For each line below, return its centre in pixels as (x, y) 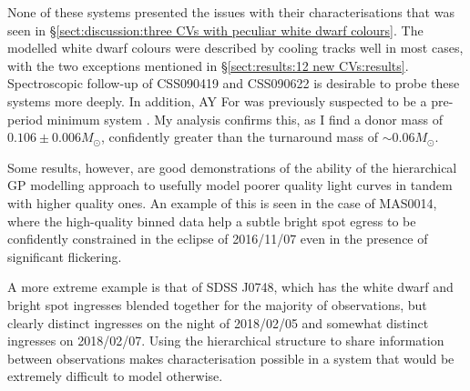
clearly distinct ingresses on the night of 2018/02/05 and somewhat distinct (218, 322)
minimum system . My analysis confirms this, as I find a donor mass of (245, 119)
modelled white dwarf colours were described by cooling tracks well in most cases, (235, 48)
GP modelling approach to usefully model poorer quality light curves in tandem (230, 185)
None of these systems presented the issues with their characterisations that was (231, 12)
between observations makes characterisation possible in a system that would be (231, 358)
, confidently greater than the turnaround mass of (240, 137)
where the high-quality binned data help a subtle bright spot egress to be (212, 221)
